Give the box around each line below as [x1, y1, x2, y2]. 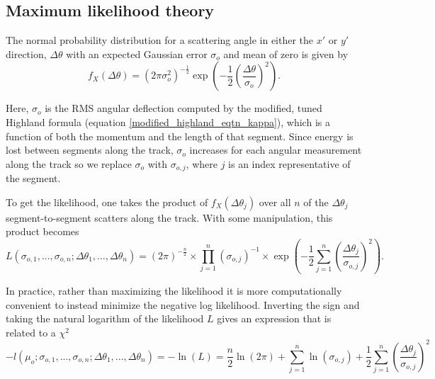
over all [259, 194, 291, 209]
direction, [6, 46, 47, 61]
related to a [6, 324, 56, 339]
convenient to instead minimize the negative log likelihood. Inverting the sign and [6, 297, 360, 312]
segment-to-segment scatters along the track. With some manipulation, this [6, 210, 333, 225]
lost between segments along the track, [6, 142, 174, 157]
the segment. [6, 171, 61, 186]
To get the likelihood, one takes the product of [6, 194, 208, 209]
